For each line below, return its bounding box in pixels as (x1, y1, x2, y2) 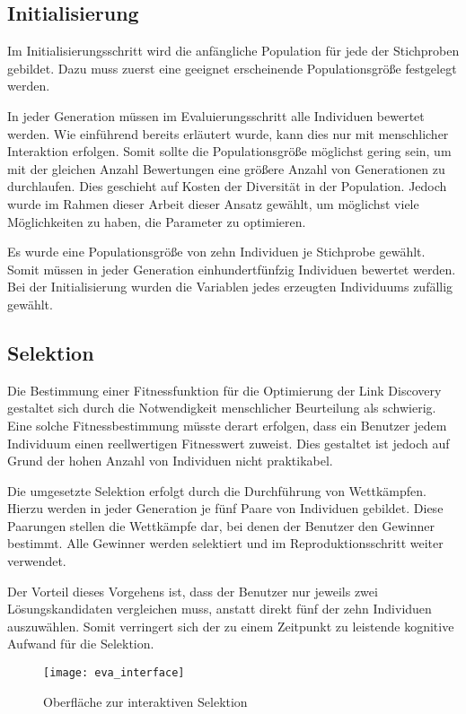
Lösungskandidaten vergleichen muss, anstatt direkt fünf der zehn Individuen (7, 599, 432, 618)
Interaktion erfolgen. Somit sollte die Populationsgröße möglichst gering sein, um (7, 142, 452, 161)
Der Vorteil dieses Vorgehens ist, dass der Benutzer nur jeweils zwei (7, 581, 378, 600)
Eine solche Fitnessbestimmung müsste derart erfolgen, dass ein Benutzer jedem (7, 415, 447, 434)
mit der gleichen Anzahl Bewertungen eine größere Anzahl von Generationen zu (7, 159, 445, 178)
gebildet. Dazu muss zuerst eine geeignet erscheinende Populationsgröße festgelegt (7, 58, 457, 77)
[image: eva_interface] (43, 666, 185, 680)
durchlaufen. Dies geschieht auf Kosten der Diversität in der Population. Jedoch (7, 177, 447, 196)
